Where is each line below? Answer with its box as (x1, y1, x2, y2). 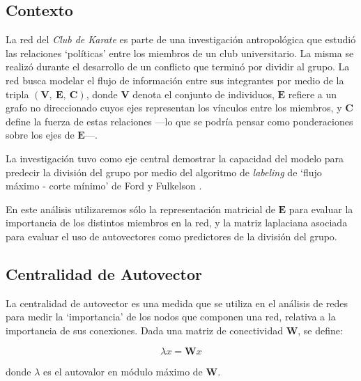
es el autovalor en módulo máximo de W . (43, 364, 221, 378)
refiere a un (288, 86, 337, 101)
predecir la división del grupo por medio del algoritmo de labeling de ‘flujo (6, 164, 322, 179)
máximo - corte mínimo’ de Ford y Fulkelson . (6, 178, 202, 193)
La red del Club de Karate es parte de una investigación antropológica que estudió (6, 32, 356, 47)
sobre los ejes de (6, 127, 75, 142)
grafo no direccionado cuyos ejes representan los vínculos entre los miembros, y (6, 100, 342, 115)
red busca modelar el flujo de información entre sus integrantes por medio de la (6, 72, 344, 87)
